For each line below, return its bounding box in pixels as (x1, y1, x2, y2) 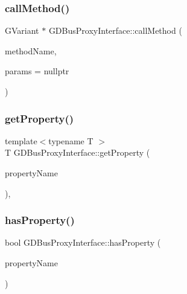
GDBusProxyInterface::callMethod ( (48, 24, 182, 37)
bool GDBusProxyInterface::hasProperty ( (5, 236, 161, 249)
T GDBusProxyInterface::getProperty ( (5, 146, 150, 159)
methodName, (5, 44, 57, 57)
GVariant (5, 24, 39, 37)
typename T (48, 134, 93, 147)
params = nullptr (5, 65, 69, 77)
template (5, 134, 37, 147)
